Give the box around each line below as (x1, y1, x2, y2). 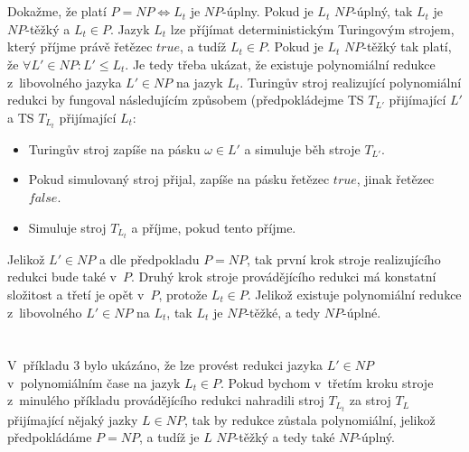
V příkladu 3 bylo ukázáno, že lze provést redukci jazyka (7, 355, 324, 374)
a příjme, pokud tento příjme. (131, 217, 296, 236)
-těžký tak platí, (362, 37, 452, 56)
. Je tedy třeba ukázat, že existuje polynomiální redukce (125, 54, 436, 73)
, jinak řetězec (356, 170, 435, 189)
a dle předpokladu (98, 249, 200, 268)
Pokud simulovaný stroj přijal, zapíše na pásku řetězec (28, 170, 330, 189)
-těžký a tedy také (234, 428, 335, 447)
